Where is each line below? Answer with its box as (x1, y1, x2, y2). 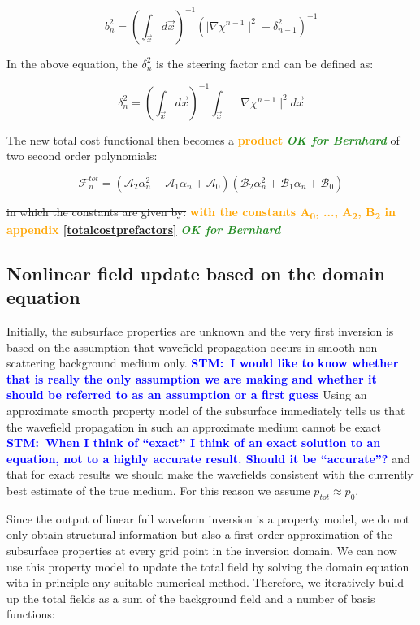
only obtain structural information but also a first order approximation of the (6, 526, 392, 543)
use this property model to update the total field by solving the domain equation (6, 558, 409, 575)
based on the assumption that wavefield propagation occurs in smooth (6, 338, 356, 355)
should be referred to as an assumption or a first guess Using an (6, 386, 367, 403)
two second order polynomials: (6, 147, 158, 164)
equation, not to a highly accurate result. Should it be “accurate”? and (6, 449, 410, 467)
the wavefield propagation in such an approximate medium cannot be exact (6, 418, 381, 435)
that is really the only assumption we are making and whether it (6, 370, 377, 387)
